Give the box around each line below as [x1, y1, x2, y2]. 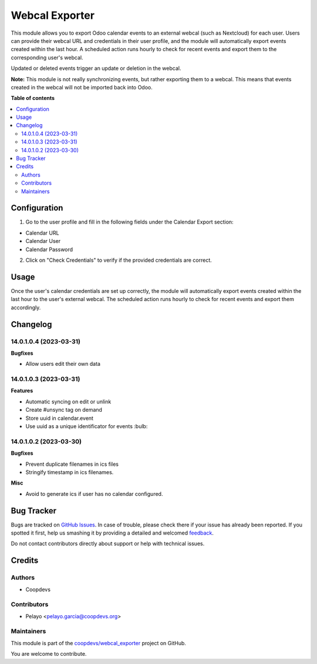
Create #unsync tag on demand [25, 406, 103, 413]
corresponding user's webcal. [11, 54, 83, 61]
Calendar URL [25, 229, 59, 236]
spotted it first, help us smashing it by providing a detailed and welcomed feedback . [11, 529, 214, 536]
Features [11, 387, 33, 394]
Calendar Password [25, 246, 73, 253]
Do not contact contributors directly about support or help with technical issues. [11, 540, 205, 547]
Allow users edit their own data [25, 361, 101, 368]
